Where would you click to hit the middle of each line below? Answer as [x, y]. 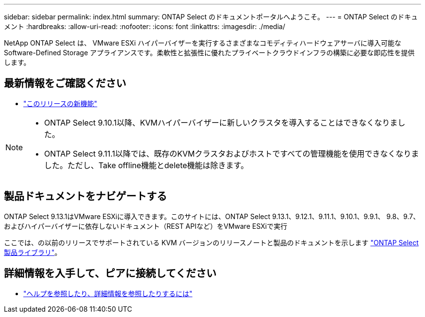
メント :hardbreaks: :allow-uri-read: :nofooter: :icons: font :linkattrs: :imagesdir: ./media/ [145, 26]
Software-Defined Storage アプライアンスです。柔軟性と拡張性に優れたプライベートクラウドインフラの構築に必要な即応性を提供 [209, 53]
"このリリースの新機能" [60, 103]
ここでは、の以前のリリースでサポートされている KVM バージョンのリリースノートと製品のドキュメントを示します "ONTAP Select [211, 242]
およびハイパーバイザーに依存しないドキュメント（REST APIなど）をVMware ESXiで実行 [146, 226]
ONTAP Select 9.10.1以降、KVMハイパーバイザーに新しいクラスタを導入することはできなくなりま [221, 122]
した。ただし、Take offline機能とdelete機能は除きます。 [146, 165]
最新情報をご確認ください [65, 83]
